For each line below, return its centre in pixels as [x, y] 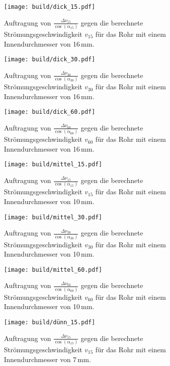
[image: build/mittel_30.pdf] [53, 217]
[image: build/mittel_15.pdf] [53, 165]
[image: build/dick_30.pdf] [50, 60]
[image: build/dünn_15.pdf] [50, 322]
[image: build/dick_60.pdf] [50, 112]
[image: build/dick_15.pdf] [50, 7]
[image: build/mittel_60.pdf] [53, 270]
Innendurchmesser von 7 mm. [48, 359]
